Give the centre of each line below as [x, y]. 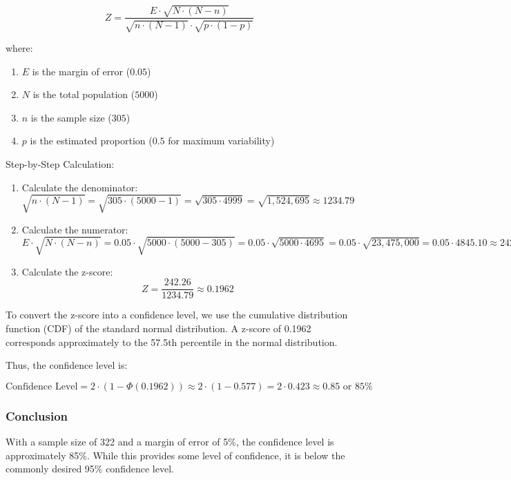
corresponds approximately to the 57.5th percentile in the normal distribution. [172, 342]
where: [19, 47]
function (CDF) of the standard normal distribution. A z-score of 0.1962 [158, 328]
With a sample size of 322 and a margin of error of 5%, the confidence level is [170, 442]
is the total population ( [84, 94]
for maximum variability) [221, 141]
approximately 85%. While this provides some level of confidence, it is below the [175, 455]
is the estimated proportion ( [91, 141]
